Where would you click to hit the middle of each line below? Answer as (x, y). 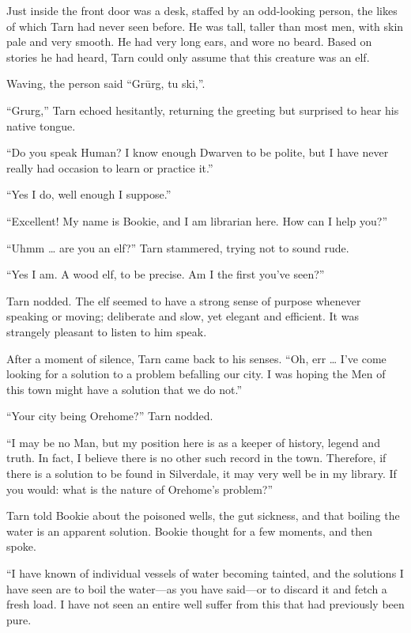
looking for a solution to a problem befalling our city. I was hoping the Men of (196, 374)
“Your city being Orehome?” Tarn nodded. (110, 416)
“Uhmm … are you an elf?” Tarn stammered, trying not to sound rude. (178, 247)
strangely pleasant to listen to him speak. (107, 331)
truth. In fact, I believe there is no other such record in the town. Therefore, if (196, 458)
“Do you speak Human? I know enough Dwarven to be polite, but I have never (198, 152)
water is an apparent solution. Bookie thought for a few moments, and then (189, 531)
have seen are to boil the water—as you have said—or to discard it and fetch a (197, 588)
